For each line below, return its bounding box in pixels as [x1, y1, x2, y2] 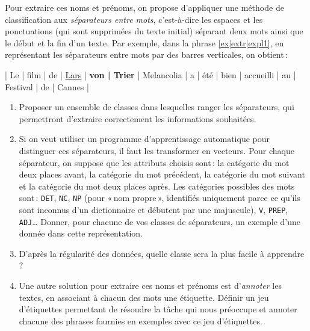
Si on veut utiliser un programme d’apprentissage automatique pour [19, 132, 270, 145]
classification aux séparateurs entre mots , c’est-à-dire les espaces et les [5, 13, 263, 25]
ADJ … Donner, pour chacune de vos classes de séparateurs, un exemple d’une [19, 215, 300, 227]
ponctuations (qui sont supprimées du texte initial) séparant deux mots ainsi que [5, 25, 303, 37]
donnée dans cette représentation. [19, 227, 143, 240]
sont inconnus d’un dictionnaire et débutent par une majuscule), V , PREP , [19, 203, 288, 215]
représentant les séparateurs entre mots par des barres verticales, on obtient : [5, 48, 288, 61]
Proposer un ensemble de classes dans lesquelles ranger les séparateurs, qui [19, 101, 294, 113]
